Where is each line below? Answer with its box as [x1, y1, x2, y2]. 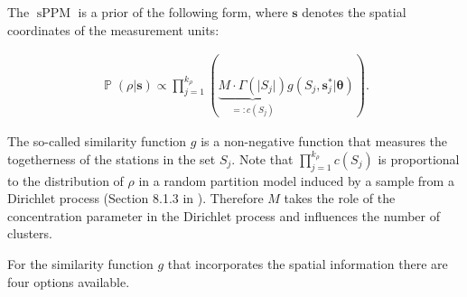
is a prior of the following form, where [78, 3, 288, 21]
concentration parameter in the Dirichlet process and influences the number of [7, 206, 440, 225]
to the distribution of [7, 171, 124, 190]
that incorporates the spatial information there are [167, 254, 448, 273]
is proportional [378, 149, 460, 168]
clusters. [7, 224, 52, 243]
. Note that [231, 149, 294, 168]
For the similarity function [7, 254, 154, 273]
